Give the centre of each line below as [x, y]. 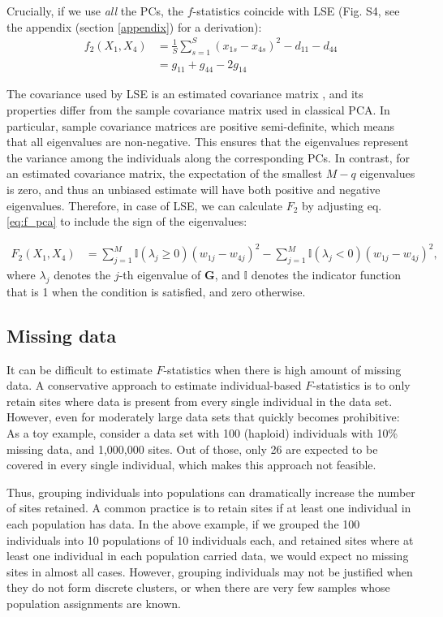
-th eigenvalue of [160, 275]
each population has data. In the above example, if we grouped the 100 [183, 523]
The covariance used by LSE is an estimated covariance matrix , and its [185, 94]
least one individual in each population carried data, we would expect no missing [208, 556]
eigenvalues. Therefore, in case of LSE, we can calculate [145, 205]
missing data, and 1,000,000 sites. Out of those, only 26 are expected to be [192, 449]
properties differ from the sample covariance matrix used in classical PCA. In [198, 109]
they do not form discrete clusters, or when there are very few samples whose [198, 587]
